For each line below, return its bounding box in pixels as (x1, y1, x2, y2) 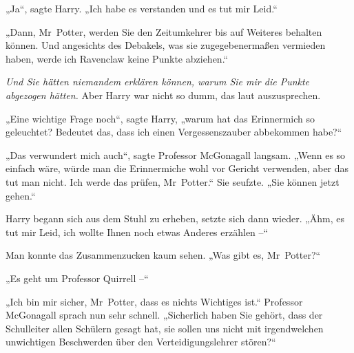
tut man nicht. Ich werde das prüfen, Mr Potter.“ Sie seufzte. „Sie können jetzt (6, 174, 340, 189)
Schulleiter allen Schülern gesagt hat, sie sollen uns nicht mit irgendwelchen (6, 321, 324, 335)
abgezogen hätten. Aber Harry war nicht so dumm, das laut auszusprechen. (6, 87, 321, 102)
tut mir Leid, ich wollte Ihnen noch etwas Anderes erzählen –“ (6, 224, 269, 239)
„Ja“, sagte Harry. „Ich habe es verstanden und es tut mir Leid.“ (6, 1, 278, 15)
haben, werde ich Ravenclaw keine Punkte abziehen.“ (6, 51, 229, 65)
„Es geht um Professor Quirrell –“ (6, 270, 149, 285)
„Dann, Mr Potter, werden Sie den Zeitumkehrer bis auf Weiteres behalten (6, 24, 322, 39)
